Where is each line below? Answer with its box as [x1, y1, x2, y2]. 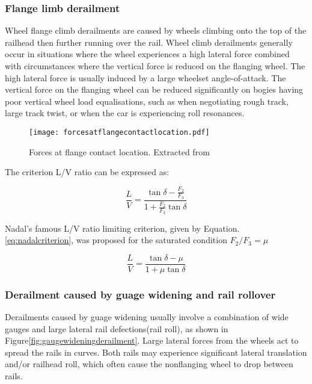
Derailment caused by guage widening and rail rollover [5, 286, 276, 302]
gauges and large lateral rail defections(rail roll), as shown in [5, 322, 228, 335]
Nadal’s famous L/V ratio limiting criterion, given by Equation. [5, 221, 240, 234]
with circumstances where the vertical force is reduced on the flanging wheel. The [5, 60, 305, 72]
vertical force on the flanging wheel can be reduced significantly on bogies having [5, 83, 304, 96]
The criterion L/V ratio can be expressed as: [5, 166, 170, 178]
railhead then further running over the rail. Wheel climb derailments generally [5, 36, 293, 48]
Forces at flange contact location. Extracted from [29, 145, 210, 158]
